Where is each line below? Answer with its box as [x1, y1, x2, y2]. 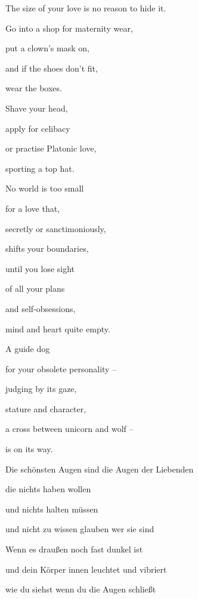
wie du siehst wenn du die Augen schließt [5, 583, 156, 595]
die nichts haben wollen [5, 483, 91, 495]
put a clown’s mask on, [5, 42, 89, 54]
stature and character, [5, 402, 86, 415]
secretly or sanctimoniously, [5, 222, 106, 234]
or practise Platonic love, [5, 142, 97, 155]
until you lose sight [5, 262, 75, 274]
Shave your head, [5, 101, 68, 114]
